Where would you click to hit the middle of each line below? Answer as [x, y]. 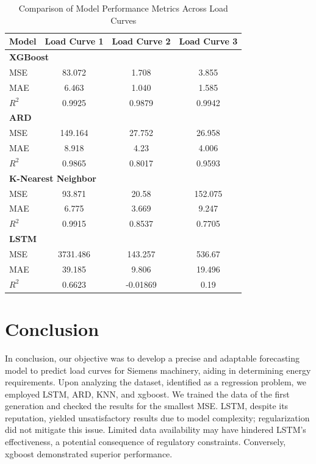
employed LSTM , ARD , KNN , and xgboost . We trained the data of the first [147, 394]
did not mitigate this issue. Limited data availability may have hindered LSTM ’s [156, 430]
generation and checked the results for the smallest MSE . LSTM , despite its [147, 406]
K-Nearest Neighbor [53, 178]
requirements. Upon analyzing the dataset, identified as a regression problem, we [156, 382]
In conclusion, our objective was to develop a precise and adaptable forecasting [153, 358]
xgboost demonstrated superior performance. [89, 453]
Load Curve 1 [74, 41]
